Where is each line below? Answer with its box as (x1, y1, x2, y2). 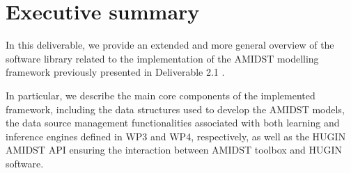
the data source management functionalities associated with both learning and (6, 115, 340, 130)
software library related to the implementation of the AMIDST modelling (6, 51, 319, 65)
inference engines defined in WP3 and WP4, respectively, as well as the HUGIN (6, 129, 346, 143)
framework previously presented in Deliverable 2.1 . (6, 65, 225, 79)
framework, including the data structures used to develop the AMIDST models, (6, 101, 345, 116)
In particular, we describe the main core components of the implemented (6, 88, 315, 102)
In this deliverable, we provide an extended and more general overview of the (6, 38, 334, 52)
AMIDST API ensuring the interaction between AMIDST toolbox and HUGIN (6, 142, 343, 157)
